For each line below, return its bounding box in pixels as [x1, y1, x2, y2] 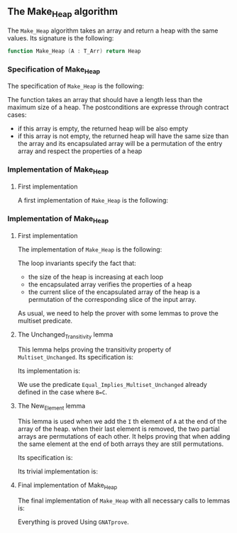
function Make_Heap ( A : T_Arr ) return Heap [7, 47, 141, 55]
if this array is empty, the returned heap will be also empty [17, 124, 189, 133]
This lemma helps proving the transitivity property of [17, 345, 172, 354]
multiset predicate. [17, 316, 73, 325]
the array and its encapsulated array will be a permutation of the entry [17, 140, 223, 148]
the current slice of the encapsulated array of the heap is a [28, 287, 201, 296]
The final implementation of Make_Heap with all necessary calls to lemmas [17, 496, 231, 505]
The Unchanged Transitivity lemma [17, 330, 114, 340]
